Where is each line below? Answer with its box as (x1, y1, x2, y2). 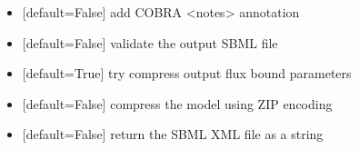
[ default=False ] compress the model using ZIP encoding (22, 94, 333, 113)
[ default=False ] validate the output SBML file (22, 33, 278, 52)
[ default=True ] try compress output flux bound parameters (22, 64, 352, 83)
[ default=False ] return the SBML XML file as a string (22, 125, 324, 144)
